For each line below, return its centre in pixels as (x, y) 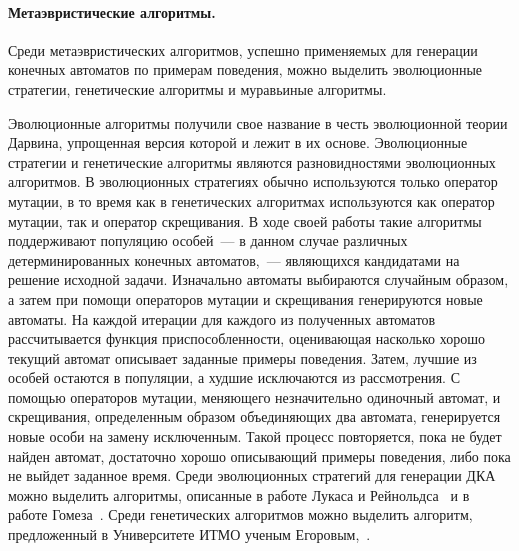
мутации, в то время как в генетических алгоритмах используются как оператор (251, 200)
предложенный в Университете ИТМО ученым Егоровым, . (189, 534)
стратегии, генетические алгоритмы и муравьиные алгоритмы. (197, 88)
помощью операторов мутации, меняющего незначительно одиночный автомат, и (254, 396)
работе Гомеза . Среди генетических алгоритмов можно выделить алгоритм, (240, 514)
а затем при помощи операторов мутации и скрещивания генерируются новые (245, 298)
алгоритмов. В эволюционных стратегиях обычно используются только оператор (253, 181)
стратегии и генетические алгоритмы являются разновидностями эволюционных (252, 161)
